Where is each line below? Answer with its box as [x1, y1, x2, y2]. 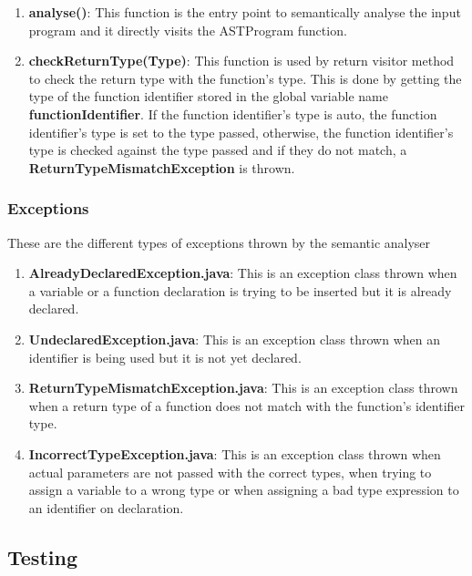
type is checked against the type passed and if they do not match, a [28, 140, 407, 159]
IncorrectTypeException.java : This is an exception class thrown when [28, 444, 441, 463]
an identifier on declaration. [28, 498, 184, 517]
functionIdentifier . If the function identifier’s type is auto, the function [28, 104, 437, 123]
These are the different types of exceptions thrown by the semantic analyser [7, 232, 431, 252]
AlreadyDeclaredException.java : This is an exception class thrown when [28, 263, 457, 283]
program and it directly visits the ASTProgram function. [28, 20, 347, 39]
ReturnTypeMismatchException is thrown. [28, 158, 295, 177]
